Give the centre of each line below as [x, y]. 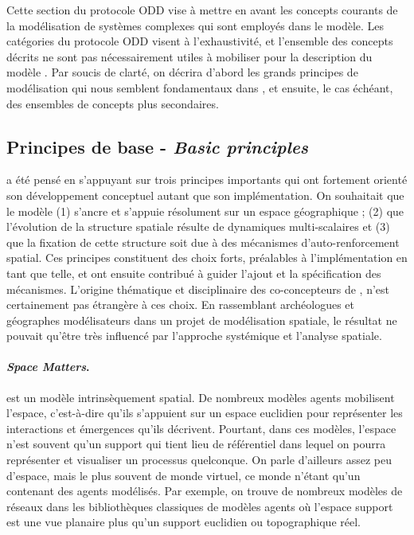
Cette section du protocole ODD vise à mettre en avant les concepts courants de [202, 10]
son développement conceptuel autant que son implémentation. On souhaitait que [205, 195]
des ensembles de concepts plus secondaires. [113, 103]
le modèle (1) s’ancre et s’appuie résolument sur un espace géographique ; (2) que [205, 211]
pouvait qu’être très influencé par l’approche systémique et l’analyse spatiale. [194, 336]
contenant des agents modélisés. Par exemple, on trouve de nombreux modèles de [205, 491]
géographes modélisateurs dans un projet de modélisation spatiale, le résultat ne [202, 320]
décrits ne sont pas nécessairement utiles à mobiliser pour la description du [189, 56]
